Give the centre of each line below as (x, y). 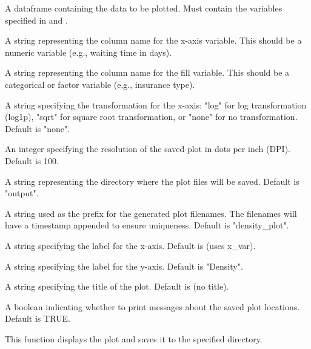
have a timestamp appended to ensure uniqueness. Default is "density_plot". (147, 225)
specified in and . (36, 20)
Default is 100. (32, 160)
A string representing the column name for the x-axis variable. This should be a (153, 40)
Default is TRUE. (38, 318)
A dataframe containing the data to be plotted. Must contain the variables (144, 8)
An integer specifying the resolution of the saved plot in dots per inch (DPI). (148, 149)
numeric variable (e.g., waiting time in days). (89, 52)
